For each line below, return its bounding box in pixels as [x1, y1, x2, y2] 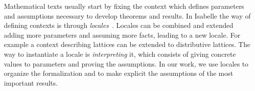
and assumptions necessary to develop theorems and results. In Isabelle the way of [4, 10, 251, 21]
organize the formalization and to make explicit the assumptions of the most [4, 68, 233, 78]
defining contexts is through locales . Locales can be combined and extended [4, 20, 233, 30]
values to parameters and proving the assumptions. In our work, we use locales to [4, 58, 249, 68]
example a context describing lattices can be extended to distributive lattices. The [4, 39, 251, 49]
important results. [4, 77, 58, 88]
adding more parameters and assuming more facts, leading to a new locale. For [4, 29, 240, 40]
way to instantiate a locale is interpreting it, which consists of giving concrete [4, 48, 236, 59]
